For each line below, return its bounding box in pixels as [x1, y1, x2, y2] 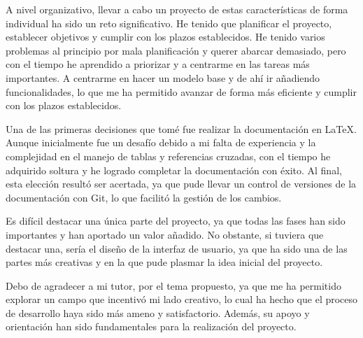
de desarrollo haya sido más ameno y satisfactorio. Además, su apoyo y [6, 305, 310, 320]
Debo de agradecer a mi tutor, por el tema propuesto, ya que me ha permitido [6, 278, 341, 293]
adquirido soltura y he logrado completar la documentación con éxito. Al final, [6, 162, 342, 177]
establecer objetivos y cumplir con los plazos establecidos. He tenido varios [6, 29, 325, 44]
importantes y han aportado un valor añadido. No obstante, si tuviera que [6, 227, 324, 241]
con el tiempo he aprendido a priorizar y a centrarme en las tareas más [6, 57, 310, 71]
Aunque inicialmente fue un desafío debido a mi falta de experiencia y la [6, 135, 316, 150]
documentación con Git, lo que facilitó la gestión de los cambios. [6, 190, 282, 204]
